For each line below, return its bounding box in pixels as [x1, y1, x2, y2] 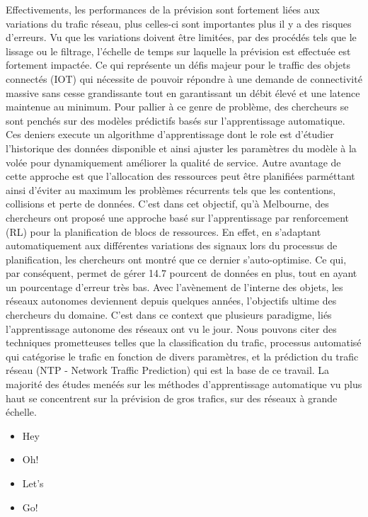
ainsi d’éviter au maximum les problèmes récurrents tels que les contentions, [6, 182, 336, 197]
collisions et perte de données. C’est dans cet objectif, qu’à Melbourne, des [6, 196, 329, 211]
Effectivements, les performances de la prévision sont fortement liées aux [6, 2, 320, 16]
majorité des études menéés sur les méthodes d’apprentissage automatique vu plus [6, 377, 362, 392]
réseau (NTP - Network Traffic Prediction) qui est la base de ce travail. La [6, 363, 330, 377]
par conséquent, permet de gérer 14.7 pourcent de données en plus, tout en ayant [6, 266, 357, 280]
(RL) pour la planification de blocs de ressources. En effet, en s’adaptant [6, 224, 321, 239]
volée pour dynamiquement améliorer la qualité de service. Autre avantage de [6, 154, 341, 169]
